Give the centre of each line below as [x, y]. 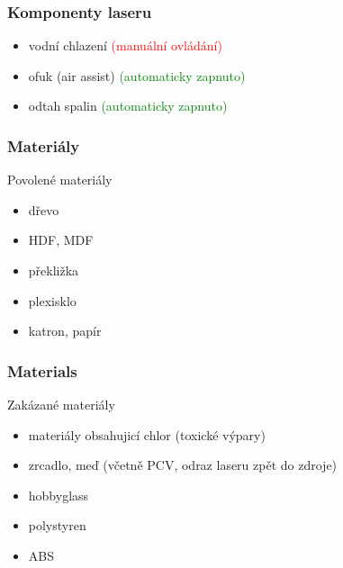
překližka [54, 270]
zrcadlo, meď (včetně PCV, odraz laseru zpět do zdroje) [183, 465]
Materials [42, 370]
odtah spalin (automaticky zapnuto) [128, 106]
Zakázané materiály [61, 404]
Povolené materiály [60, 180]
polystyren [57, 525]
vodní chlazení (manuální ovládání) [125, 45]
